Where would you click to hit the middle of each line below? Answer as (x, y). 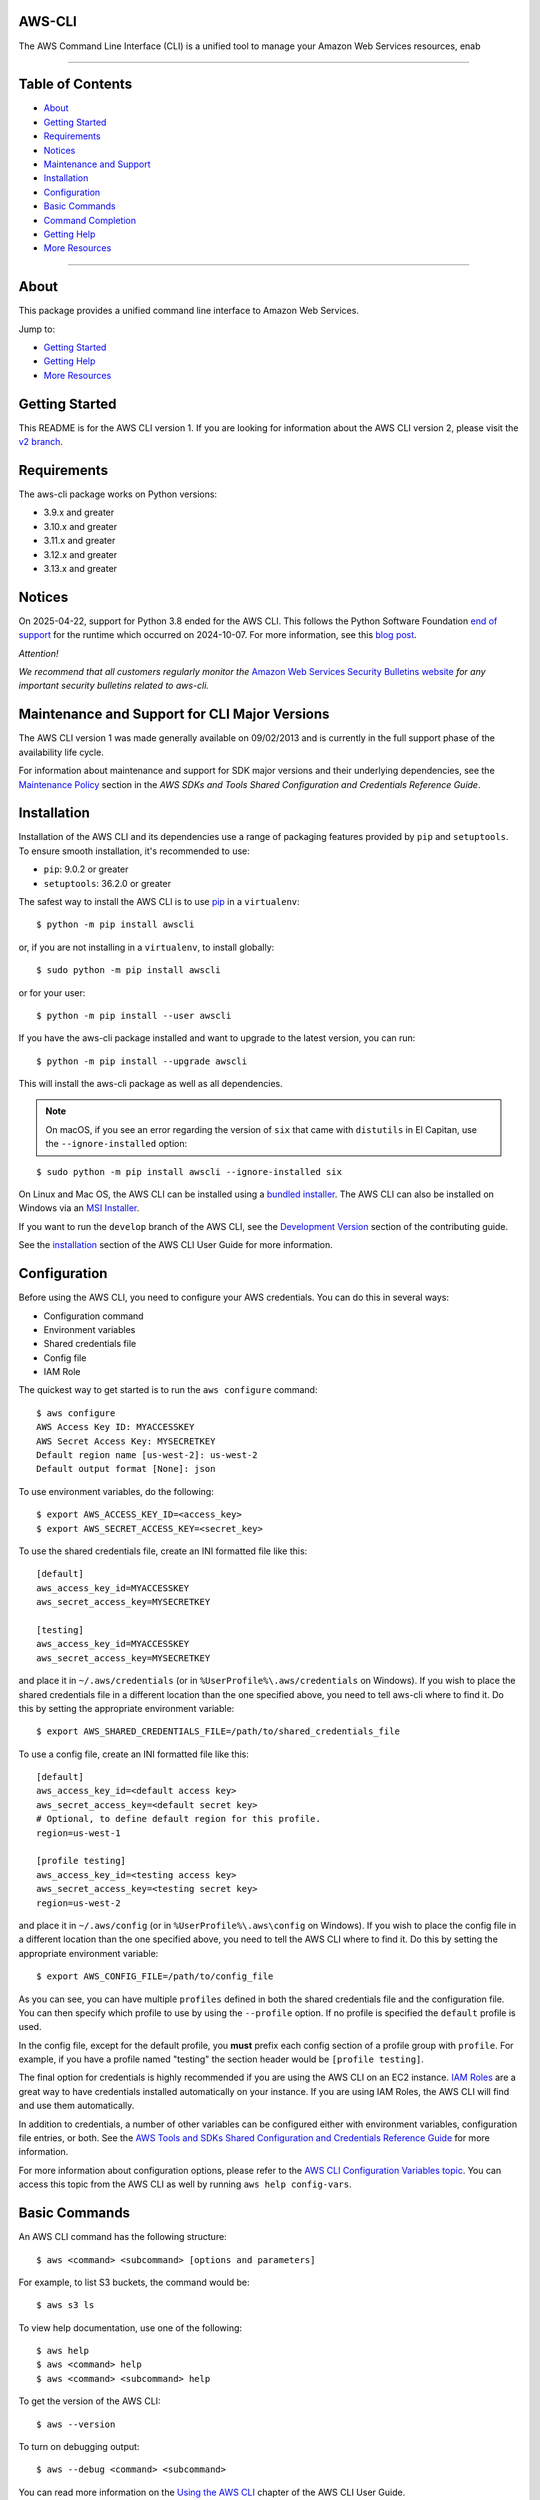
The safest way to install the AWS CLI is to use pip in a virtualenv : (159, 901)
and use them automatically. (76, 2106)
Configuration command (93, 1316)
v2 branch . (41, 442)
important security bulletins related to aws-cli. (114, 686)
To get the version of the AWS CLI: (89, 2401)
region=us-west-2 (78, 1903)
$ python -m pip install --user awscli (134, 1015)
